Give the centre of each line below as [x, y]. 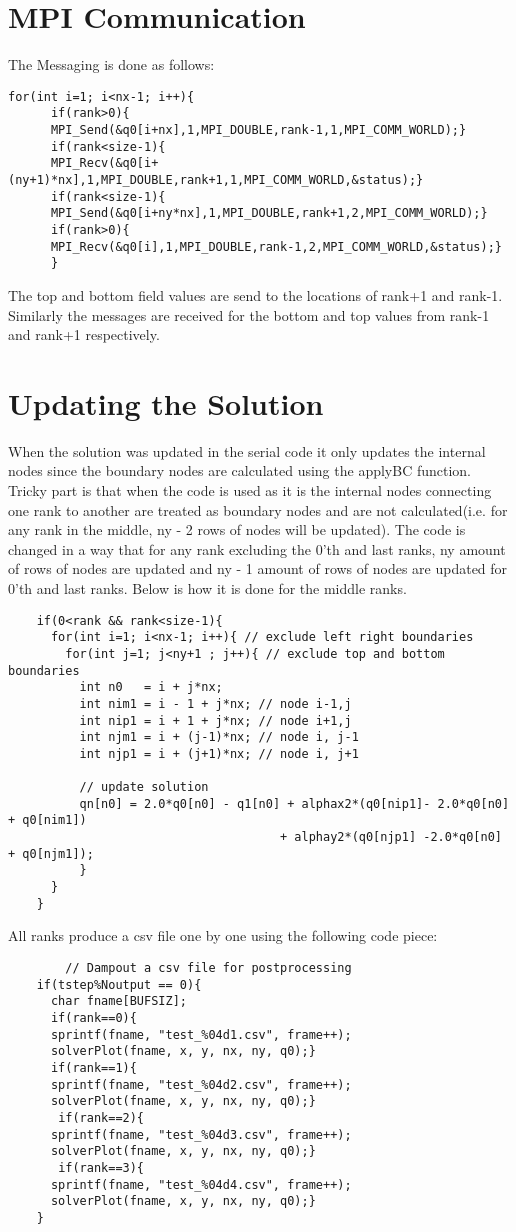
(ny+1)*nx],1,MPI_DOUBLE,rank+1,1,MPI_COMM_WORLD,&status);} [216, 180]
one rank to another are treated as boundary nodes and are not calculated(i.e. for [258, 509]
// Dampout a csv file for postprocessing [208, 968]
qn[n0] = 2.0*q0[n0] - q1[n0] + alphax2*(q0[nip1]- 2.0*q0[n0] [294, 803]
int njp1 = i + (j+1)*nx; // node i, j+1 [219, 753]
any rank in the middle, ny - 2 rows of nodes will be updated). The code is [237, 529]
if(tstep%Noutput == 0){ [119, 984]
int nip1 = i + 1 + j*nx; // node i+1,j [215, 720]
